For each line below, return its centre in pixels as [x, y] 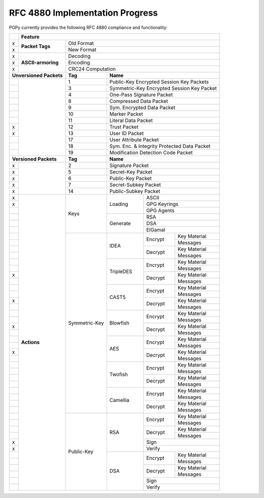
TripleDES [121, 272]
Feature [30, 37]
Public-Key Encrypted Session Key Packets [159, 82]
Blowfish [119, 323]
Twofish [119, 374]
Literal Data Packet [131, 120]
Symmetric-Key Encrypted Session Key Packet [163, 88]
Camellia [119, 400]
